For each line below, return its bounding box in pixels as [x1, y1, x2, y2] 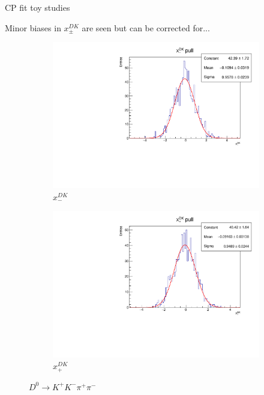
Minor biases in [5, 21, 61, 34]
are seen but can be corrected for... [82, 21, 210, 34]
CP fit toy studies [5, 1, 70, 13]
